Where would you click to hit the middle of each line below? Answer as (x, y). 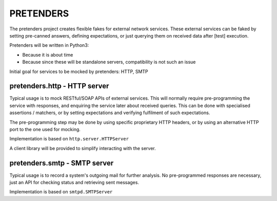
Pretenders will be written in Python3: (49, 45)
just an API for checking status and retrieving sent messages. (74, 182)
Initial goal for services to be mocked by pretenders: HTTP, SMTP (79, 71)
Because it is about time (48, 54)
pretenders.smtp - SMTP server (62, 163)
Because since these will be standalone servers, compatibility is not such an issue (109, 62)
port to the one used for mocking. (45, 129)
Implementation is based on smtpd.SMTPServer (61, 192)
